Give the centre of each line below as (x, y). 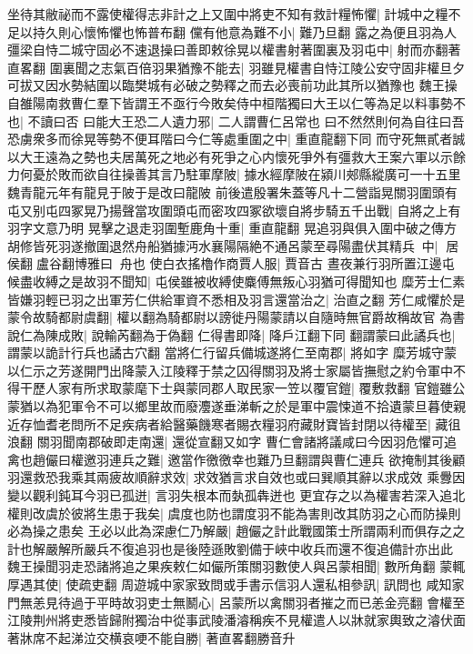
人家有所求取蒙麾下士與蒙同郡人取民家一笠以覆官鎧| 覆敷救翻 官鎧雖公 (255, 388)
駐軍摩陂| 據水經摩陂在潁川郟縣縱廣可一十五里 (323, 174)
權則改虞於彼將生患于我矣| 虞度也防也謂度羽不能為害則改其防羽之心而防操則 (234, 513)
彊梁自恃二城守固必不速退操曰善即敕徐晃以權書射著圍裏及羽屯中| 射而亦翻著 (234, 50)
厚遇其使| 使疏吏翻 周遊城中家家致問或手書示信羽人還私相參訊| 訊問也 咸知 (230, 584)
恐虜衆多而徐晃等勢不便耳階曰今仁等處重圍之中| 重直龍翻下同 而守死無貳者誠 (236, 139)
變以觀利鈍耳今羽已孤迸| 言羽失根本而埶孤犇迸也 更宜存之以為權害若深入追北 (236, 495)
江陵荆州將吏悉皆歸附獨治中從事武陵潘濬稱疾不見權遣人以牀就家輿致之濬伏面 (236, 620)
